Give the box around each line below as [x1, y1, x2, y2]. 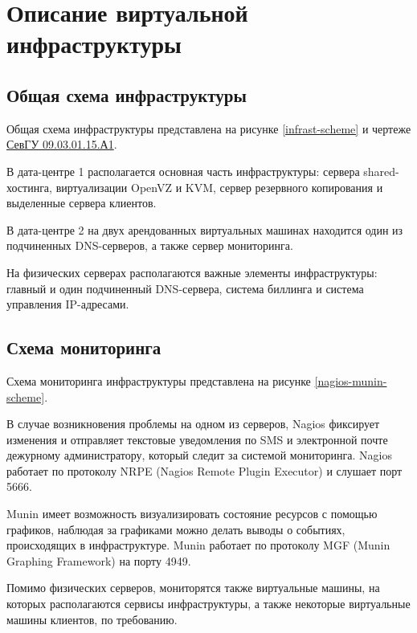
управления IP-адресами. [6, 296, 129, 312]
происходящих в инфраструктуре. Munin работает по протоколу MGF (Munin [6, 537, 390, 553]
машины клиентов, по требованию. [6, 611, 178, 627]
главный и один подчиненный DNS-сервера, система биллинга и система [6, 280, 364, 296]
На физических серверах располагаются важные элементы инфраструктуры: [6, 263, 378, 280]
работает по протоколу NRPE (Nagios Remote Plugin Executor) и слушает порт [6, 462, 403, 479]
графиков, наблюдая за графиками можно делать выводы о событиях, [6, 521, 345, 537]
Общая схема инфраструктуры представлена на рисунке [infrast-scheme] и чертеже [6, 120, 411, 137]
